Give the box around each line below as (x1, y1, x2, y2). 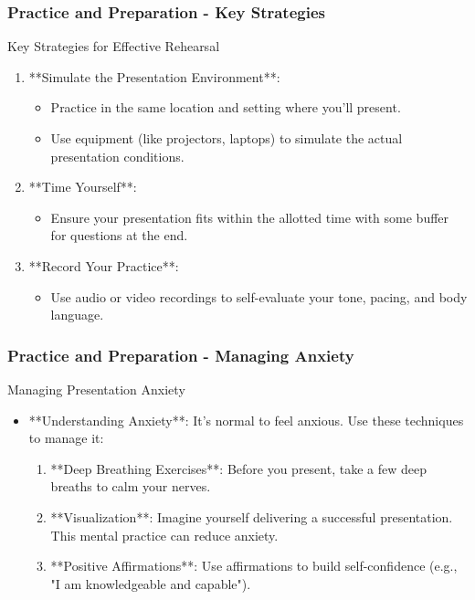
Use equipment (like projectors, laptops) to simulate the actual (50, 129, 403, 147)
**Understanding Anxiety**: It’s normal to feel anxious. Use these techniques (28, 410, 464, 429)
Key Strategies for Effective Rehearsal (7, 37, 220, 56)
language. (50, 305, 104, 324)
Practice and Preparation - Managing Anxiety (7, 343, 354, 366)
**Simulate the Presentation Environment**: (28, 67, 280, 86)
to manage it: (28, 428, 104, 447)
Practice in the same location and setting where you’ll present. (50, 98, 401, 117)
